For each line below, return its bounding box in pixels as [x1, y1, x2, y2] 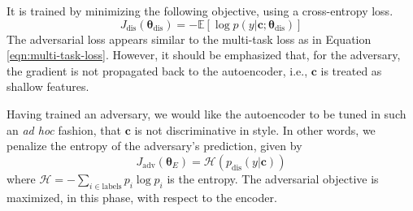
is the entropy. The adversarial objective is [167, 170, 379, 187]
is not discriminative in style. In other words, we [134, 121, 376, 138]
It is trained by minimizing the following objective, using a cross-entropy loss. [7, 2, 393, 19]
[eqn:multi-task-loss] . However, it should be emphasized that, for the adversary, [7, 46, 401, 63]
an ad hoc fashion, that [7, 121, 121, 138]
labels [102, 182, 122, 191]
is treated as [320, 62, 382, 79]
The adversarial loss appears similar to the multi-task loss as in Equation [7, 30, 372, 47]
